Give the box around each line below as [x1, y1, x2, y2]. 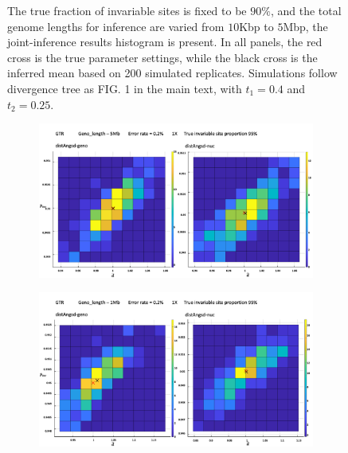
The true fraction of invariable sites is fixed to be [7, 2, 247, 18]
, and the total [270, 2, 342, 18]
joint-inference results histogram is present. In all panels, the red [7, 33, 323, 50]
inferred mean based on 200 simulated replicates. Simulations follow [7, 64, 338, 81]
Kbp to [239, 18, 274, 34]
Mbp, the [283, 18, 328, 34]
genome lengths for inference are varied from [7, 18, 225, 34]
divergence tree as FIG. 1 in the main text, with [7, 80, 242, 96]
